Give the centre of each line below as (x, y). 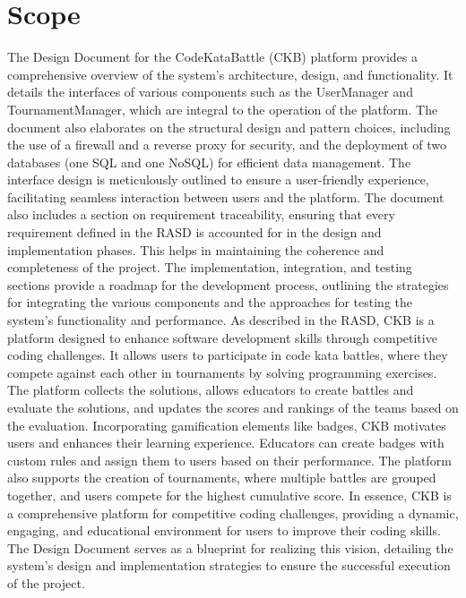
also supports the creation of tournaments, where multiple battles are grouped (222, 478)
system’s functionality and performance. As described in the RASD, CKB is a (221, 320)
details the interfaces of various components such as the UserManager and (210, 92)
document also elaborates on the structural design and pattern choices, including (229, 127)
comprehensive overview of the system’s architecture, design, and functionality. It (230, 74)
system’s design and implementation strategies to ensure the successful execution (229, 565)
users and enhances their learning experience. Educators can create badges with (226, 443)
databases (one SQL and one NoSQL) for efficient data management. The (209, 162)
